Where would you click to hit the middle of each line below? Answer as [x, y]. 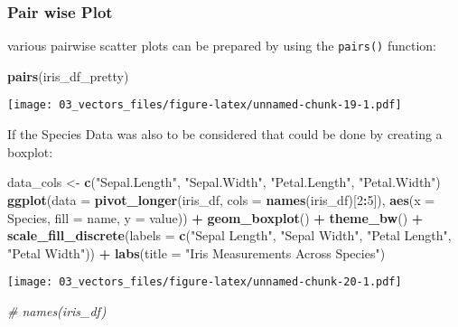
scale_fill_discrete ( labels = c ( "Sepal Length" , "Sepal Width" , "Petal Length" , [229, 235]
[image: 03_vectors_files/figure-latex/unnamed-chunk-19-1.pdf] [205, 105]
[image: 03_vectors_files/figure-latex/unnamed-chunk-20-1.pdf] [205, 282]
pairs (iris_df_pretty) [68, 75]
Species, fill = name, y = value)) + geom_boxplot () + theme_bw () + [215, 217]
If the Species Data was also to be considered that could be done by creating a [225, 134]
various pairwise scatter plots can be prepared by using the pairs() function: [222, 46]
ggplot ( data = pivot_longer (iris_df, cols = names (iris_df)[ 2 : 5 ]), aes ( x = [221, 199]
